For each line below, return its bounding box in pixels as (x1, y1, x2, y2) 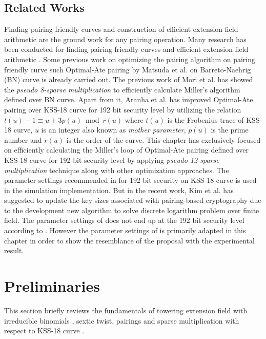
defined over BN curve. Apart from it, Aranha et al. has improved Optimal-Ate (4, 94, 253, 105)
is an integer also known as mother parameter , (41, 124, 186, 135)
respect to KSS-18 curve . (4, 325, 85, 336)
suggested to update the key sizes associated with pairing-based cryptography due (4, 195, 261, 205)
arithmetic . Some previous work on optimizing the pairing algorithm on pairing (4, 53, 255, 64)
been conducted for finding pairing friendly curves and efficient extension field (4, 44, 249, 54)
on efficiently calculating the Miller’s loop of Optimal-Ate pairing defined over (4, 144, 249, 155)
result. (4, 245, 24, 256)
